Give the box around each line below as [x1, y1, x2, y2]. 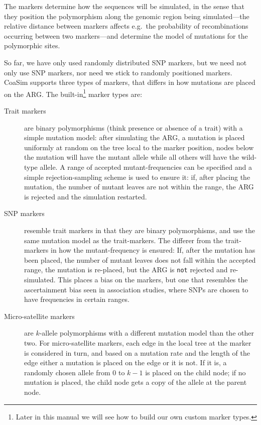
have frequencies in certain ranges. [24, 294, 129, 304]
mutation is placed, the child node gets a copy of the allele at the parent [24, 377, 247, 387]
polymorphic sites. [4, 40, 60, 51]
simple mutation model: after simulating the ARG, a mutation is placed [24, 132, 245, 143]
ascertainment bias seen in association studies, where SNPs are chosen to [24, 284, 248, 294]
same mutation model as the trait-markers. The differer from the [24, 235, 223, 245]
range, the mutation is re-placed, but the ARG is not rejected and [24, 264, 228, 275]
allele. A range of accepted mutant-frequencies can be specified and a [40, 161, 252, 172]
